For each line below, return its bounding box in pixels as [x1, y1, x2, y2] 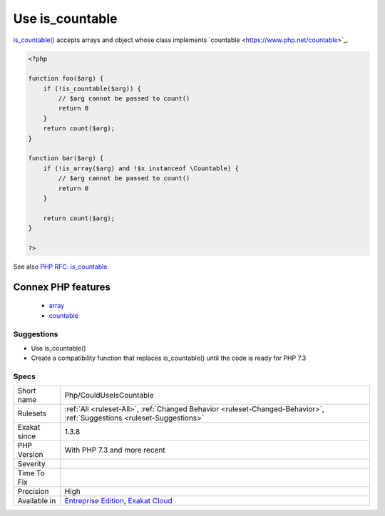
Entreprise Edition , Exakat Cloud [64, 496, 173, 506]
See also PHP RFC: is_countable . [13, 262, 110, 271]
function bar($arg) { [28, 154, 104, 162]
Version [17, 450, 43, 460]
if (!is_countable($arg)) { [43, 84, 142, 93]
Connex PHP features [13, 281, 111, 293]
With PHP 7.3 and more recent [64, 445, 165, 455]
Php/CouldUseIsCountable [64, 391, 154, 401]
